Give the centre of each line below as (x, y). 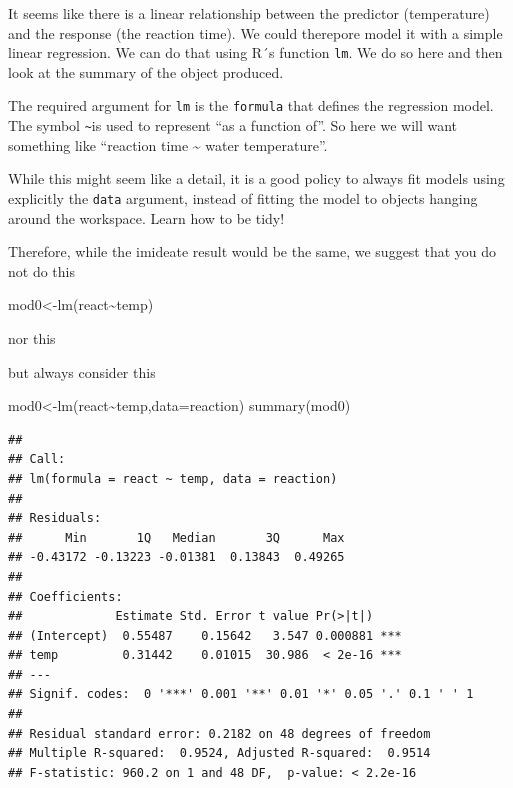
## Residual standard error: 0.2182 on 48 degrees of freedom (219, 733)
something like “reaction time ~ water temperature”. (168, 144)
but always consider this (82, 371)
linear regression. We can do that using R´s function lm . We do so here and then (255, 52)
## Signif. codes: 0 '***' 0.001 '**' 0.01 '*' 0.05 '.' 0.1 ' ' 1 (241, 694)
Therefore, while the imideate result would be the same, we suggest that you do (252, 251)
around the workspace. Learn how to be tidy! (146, 217)
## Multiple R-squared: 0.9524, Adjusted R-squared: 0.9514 (219, 753)
